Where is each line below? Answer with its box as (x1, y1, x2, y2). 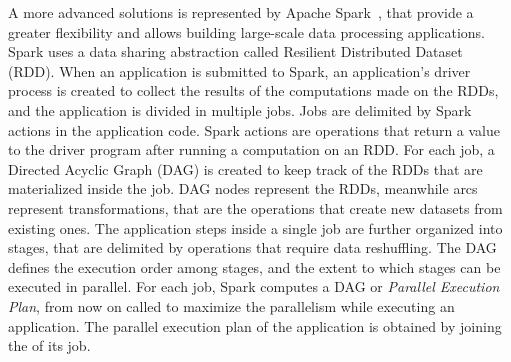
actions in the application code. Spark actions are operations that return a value (8, 119, 501, 140)
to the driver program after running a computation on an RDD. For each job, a (8, 139, 495, 160)
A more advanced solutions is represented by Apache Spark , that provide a (8, 2, 474, 22)
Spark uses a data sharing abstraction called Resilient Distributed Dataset (8, 41, 463, 62)
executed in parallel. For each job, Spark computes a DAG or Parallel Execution (8, 276, 500, 297)
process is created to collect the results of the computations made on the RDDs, (8, 80, 499, 101)
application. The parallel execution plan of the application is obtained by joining (8, 315, 502, 336)
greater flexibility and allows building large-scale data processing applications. (8, 21, 485, 42)
